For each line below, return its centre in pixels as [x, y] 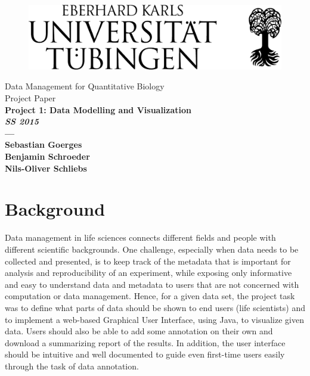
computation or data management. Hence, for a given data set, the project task [150, 296]
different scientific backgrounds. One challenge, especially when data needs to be [152, 249]
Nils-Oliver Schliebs [46, 168]
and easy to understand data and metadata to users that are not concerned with [152, 284]
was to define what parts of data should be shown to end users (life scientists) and [155, 307]
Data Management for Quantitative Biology [85, 86]
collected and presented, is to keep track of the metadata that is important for [148, 261]
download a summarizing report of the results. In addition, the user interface [145, 342]
